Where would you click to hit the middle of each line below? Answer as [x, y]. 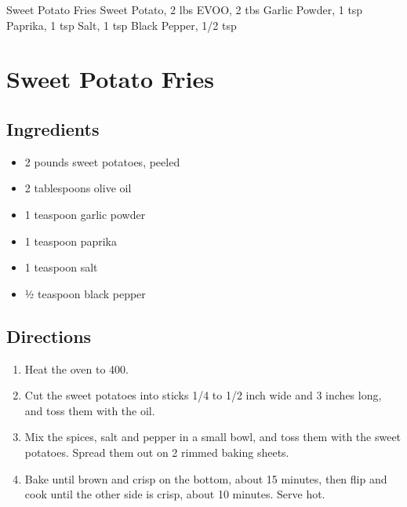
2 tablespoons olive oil [78, 188]
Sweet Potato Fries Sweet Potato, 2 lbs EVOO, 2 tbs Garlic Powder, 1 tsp [185, 9]
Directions [49, 336]
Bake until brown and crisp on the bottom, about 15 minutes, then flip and [206, 478]
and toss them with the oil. [90, 410]
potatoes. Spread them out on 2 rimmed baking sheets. [157, 452]
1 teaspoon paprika [71, 241]
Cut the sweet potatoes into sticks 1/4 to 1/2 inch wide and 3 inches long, [203, 395]
